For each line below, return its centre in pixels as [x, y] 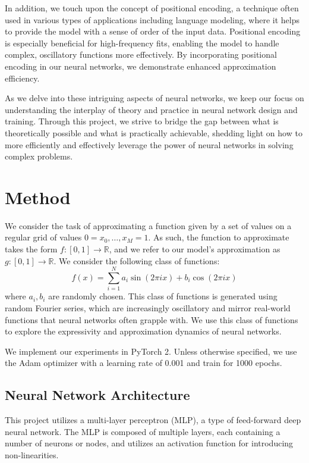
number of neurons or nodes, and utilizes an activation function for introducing [149, 443]
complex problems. [39, 156]
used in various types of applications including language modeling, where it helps [152, 19]
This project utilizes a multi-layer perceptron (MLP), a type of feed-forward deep [153, 420]
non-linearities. [32, 454]
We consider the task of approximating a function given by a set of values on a [148, 225]
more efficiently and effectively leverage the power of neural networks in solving [149, 144]
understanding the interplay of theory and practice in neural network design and [151, 109]
